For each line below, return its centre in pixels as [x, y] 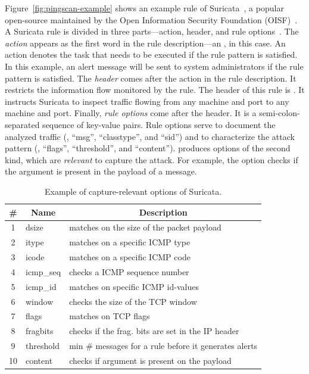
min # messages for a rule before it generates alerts [163, 346]
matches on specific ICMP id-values [134, 286]
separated [22, 124]
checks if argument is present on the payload [150, 360]
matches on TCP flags [110, 316]
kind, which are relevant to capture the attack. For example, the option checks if [152, 159]
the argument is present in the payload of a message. [101, 171]
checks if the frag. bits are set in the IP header [154, 331]
